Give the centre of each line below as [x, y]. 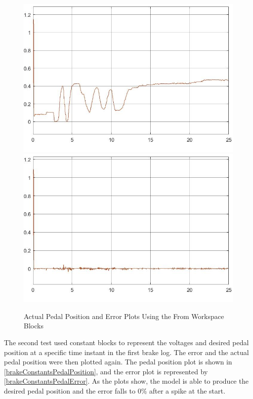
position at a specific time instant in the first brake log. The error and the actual [126, 352]
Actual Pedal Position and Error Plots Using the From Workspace [124, 316]
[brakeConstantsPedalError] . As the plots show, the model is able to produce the [126, 381]
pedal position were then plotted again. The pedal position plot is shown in [118, 362]
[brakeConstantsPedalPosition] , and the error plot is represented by [106, 371]
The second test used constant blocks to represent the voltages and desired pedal [126, 342]
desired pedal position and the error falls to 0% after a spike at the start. [115, 391]
